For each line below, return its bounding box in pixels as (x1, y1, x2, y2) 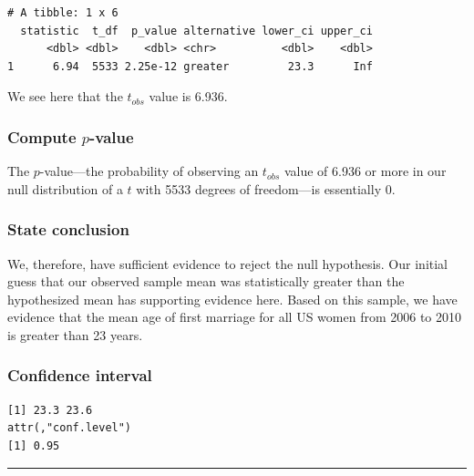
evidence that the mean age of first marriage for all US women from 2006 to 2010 (7, 307, 462, 326)
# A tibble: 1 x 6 (7, 6, 118, 19)
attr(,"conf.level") (7, 421, 132, 435)
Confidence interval (7, 364, 152, 387)
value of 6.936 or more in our (283, 161, 447, 181)
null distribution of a (7, 179, 123, 198)
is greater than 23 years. (7, 325, 143, 344)
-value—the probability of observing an (39, 161, 259, 181)
